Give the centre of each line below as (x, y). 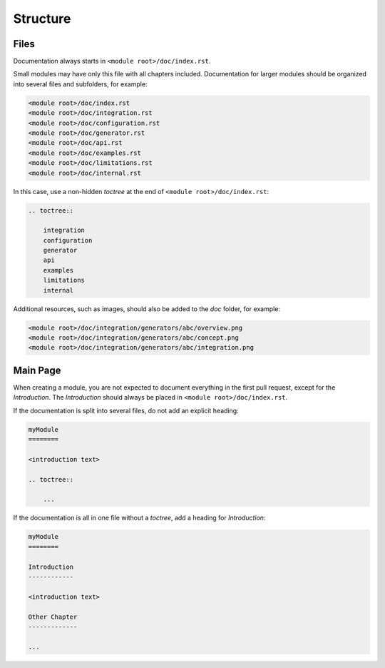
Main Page (37, 370)
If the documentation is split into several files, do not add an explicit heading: (126, 410)
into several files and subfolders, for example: (80, 84)
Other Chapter (53, 617)
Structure (42, 19)
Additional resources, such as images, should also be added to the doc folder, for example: (147, 309)
